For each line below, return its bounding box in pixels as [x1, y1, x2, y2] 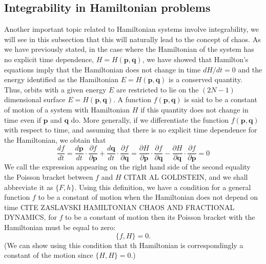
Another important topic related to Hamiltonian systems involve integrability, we [4, 24, 259, 34]
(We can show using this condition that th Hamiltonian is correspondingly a [4, 239, 243, 250]
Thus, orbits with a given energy [4, 84, 107, 95]
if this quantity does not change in [140, 104, 249, 115]
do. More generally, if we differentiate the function [71, 114, 229, 125]
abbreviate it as [4, 181, 53, 192]
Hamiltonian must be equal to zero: [4, 221, 116, 232]
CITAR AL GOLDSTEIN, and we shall [124, 171, 248, 182]
